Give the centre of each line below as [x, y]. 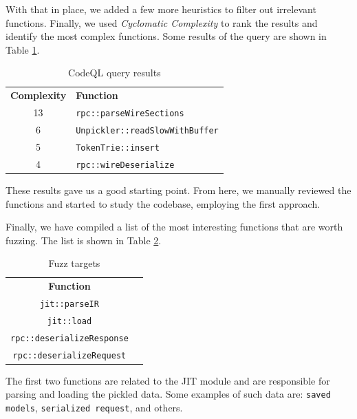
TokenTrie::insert [118, 148]
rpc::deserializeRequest [69, 355]
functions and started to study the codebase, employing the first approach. [163, 203]
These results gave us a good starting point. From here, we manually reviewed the [178, 190]
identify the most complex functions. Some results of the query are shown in [166, 36]
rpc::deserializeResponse [69, 338]
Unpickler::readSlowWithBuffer [147, 130]
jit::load [69, 321]
